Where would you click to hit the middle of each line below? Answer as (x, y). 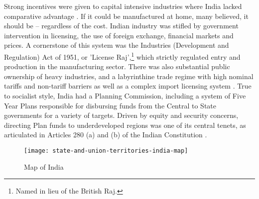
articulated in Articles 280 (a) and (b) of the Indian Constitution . (106, 135)
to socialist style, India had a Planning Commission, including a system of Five (125, 96)
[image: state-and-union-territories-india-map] (106, 150)
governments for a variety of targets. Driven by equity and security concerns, (121, 115)
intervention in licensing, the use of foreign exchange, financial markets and (119, 35)
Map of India (44, 166)
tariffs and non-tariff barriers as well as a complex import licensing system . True (128, 86)
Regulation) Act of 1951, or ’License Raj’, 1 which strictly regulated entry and (122, 56)
